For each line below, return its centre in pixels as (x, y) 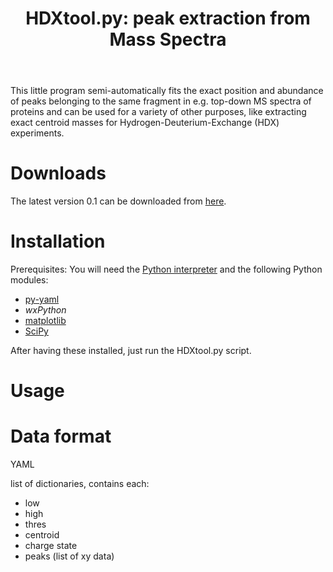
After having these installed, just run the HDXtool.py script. (131, 351)
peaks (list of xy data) (69, 556)
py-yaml (42, 299)
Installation (58, 241)
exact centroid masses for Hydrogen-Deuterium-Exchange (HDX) (145, 123)
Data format (61, 436)
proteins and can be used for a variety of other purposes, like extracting (158, 112)
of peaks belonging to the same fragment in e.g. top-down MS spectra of (161, 101)
